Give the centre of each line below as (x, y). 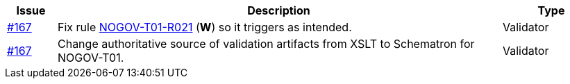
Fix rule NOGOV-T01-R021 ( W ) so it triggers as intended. (204, 27)
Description (279, 10)
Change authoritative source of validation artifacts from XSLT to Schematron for (266, 44)
